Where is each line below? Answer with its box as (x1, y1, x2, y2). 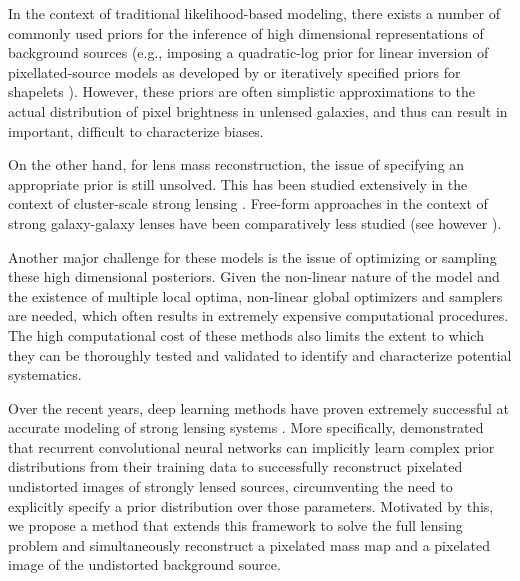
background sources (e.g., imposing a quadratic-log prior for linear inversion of (8, 42, 489, 63)
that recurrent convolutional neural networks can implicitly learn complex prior (8, 436, 495, 457)
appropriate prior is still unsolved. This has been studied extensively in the (8, 173, 468, 194)
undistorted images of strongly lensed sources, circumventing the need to (8, 476, 453, 497)
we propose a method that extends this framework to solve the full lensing (8, 515, 463, 536)
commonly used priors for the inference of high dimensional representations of (8, 22, 484, 43)
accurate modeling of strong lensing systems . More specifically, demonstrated (8, 417, 484, 438)
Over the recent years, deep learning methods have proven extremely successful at (8, 397, 510, 418)
